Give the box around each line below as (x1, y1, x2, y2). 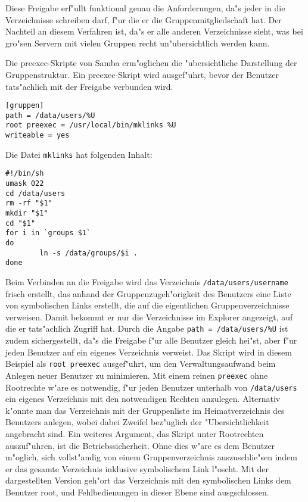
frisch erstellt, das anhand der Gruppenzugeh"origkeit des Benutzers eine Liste (5, 287, 291, 300)
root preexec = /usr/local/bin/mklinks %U (5, 121, 176, 130)
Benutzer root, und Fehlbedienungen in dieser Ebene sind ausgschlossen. (5, 486, 269, 498)
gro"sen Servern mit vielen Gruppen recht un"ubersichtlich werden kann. (5, 36, 270, 49)
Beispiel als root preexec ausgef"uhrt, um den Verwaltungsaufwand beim (5, 357, 276, 370)
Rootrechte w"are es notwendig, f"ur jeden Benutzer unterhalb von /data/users (5, 381, 297, 393)
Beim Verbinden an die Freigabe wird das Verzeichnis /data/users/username (5, 276, 288, 288)
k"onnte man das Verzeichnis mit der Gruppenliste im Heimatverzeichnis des (5, 404, 285, 416)
